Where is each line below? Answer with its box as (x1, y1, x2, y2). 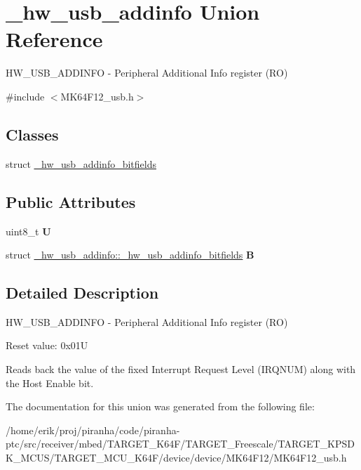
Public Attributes (6, 190, 136, 212)
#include (6, 89, 45, 103)
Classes (6, 123, 59, 145)
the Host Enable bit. (6, 375, 94, 390)
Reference (6, 25, 103, 53)
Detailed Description (6, 282, 159, 303)
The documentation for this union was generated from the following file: (6, 399, 315, 414)
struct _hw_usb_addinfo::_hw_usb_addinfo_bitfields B (6, 247, 254, 262)
